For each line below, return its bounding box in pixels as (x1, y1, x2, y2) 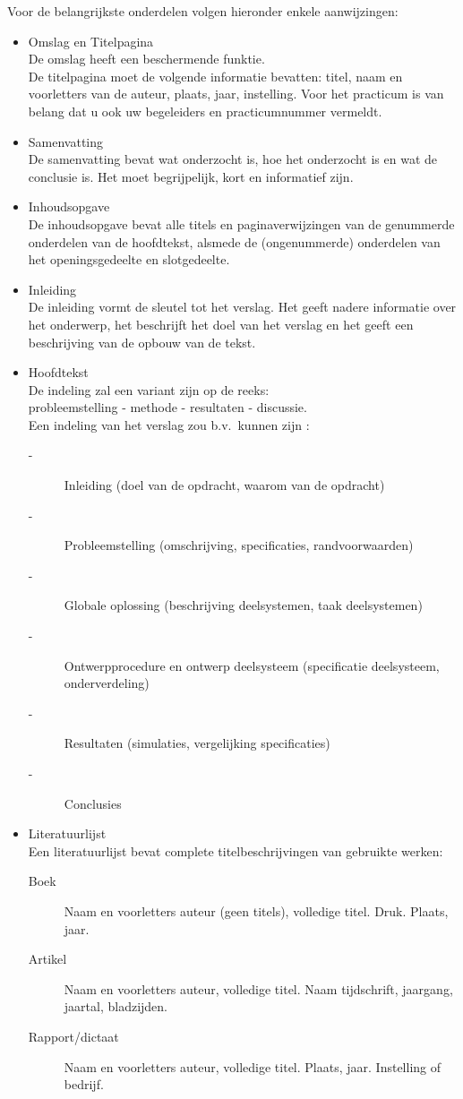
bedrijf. (64, 1075, 104, 1094)
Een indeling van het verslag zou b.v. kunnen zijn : (28, 415, 310, 434)
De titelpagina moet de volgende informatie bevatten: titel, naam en (28, 66, 403, 85)
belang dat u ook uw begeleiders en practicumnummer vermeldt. (28, 101, 382, 120)
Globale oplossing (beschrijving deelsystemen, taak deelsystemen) (64, 596, 423, 614)
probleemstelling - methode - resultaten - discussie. (28, 398, 307, 416)
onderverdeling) (64, 674, 150, 692)
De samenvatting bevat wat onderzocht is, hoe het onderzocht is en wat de (28, 150, 438, 168)
